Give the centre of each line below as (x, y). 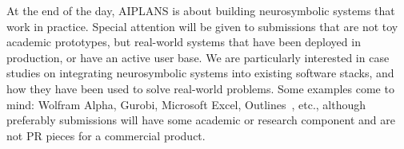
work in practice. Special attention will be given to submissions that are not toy (202, 26)
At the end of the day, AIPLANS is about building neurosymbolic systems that (201, 10)
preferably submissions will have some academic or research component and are (201, 120)
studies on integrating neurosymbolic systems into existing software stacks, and (200, 73)
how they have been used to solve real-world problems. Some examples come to (200, 88)
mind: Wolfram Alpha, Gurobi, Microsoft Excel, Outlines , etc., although (186, 104)
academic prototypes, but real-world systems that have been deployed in (184, 42)
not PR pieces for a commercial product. (106, 135)
